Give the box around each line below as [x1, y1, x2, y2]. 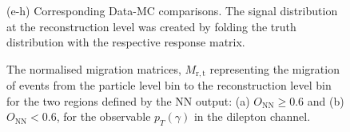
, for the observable [56, 108, 151, 125]
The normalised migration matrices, [6, 60, 181, 77]
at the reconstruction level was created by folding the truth [6, 18, 296, 34]
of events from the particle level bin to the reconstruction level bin [6, 77, 332, 94]
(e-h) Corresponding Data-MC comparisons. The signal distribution [6, 2, 338, 18]
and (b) [307, 92, 344, 109]
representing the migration [209, 60, 340, 77]
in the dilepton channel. [193, 108, 311, 125]
